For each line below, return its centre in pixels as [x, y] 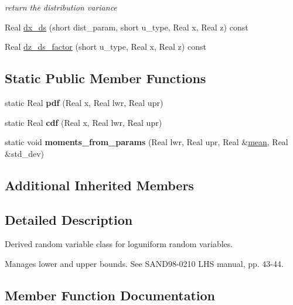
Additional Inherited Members [99, 185]
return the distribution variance [61, 7]
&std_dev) [24, 153]
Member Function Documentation [110, 295]
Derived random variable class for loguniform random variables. [119, 244]
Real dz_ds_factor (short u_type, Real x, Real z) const [105, 47]
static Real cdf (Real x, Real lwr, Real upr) [84, 122]
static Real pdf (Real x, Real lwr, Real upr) [84, 102]
